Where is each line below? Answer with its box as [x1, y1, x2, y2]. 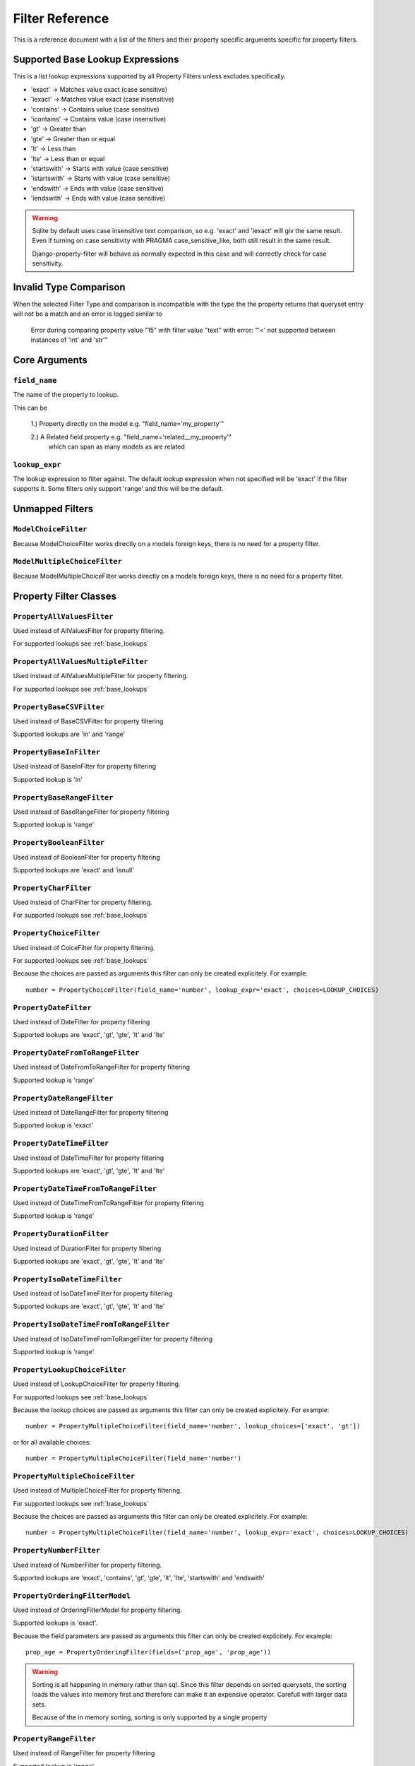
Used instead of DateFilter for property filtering [13, 1017, 150, 1026]
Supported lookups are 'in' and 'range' [13, 730, 126, 738]
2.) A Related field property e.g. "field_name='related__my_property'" [30, 432, 232, 441]
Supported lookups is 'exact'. [13, 1618, 98, 1628]
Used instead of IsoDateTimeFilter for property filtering [13, 1289, 173, 1298]
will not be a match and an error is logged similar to [13, 309, 162, 318]
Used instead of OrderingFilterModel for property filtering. [13, 1606, 183, 1614]
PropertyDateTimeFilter [13, 1139, 109, 1148]
